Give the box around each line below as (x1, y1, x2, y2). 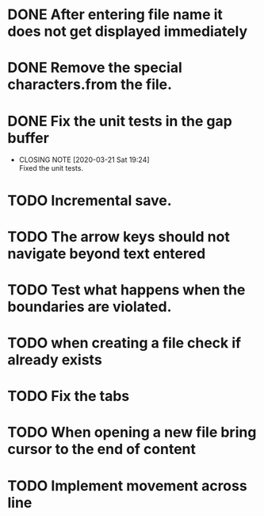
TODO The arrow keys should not (7, 228, 231, 245)
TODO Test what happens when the (7, 280, 246, 298)
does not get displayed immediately (7, 22, 248, 40)
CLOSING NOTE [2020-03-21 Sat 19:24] (18, 155, 150, 164)
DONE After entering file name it (7, 6, 224, 24)
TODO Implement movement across (7, 476, 247, 495)
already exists (7, 351, 102, 369)
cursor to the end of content (7, 441, 196, 458)
